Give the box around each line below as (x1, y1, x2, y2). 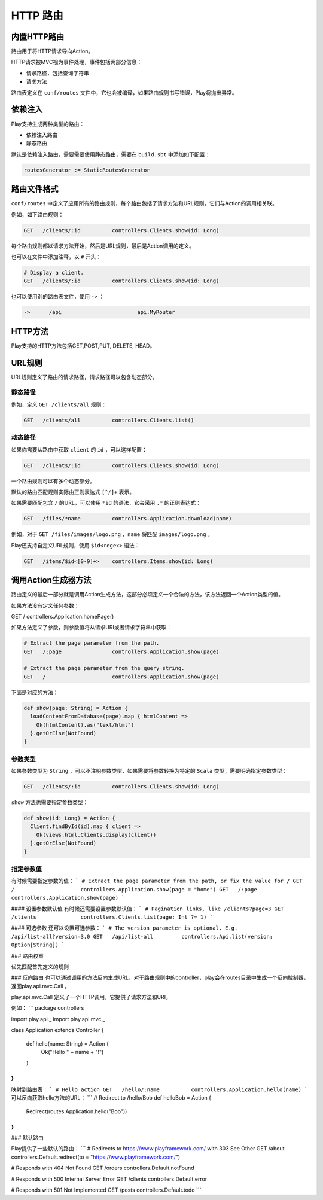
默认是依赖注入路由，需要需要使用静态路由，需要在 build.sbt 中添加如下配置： (11, 150, 211, 158)
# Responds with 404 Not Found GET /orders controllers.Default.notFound (11, 1164, 194, 1172)
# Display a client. (23, 269, 84, 276)
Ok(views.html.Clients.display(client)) (36, 832, 157, 838)
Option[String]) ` (11, 942, 65, 948)
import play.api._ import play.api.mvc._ (11, 1015, 106, 1022)
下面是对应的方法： (11, 689, 59, 696)
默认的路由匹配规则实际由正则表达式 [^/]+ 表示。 (11, 488, 135, 495)
